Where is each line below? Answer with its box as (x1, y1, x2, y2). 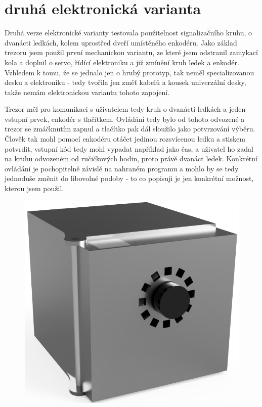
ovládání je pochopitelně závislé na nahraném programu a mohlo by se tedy (5, 163, 239, 173)
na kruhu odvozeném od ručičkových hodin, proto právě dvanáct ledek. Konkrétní (5, 153, 257, 164)
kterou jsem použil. (5, 183, 64, 194)
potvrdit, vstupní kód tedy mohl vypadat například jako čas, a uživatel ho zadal (5, 143, 253, 154)
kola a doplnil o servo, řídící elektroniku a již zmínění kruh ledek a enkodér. (5, 57, 239, 67)
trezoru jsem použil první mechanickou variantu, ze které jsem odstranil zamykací (5, 47, 258, 58)
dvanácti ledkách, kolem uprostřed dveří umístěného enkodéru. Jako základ (5, 37, 237, 48)
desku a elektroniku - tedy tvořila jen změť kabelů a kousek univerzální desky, (5, 77, 246, 87)
